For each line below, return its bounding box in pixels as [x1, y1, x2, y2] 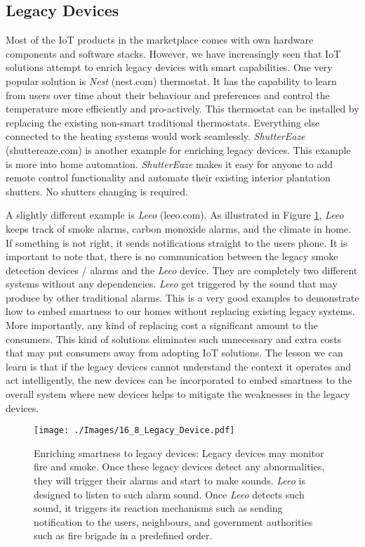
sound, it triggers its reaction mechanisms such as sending [34, 501, 283, 515]
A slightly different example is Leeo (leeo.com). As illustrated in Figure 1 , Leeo [6, 207, 344, 222]
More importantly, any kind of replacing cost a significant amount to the [6, 318, 318, 333]
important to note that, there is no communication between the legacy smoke [6, 249, 338, 264]
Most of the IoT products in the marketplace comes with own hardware [6, 32, 314, 47]
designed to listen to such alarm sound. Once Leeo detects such [34, 487, 305, 501]
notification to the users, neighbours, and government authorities [34, 514, 313, 529]
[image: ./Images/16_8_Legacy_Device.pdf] [34, 425, 235, 436]
